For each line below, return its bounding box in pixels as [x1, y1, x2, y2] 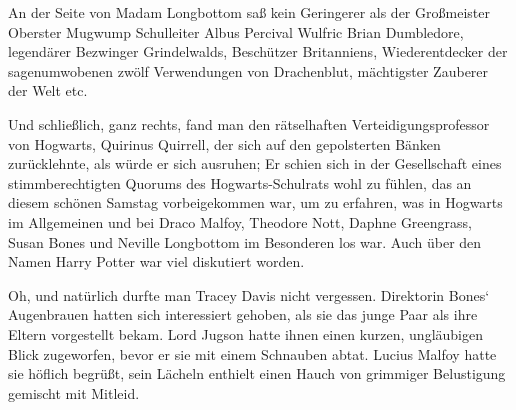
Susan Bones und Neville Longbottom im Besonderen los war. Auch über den [8, 231, 482, 252]
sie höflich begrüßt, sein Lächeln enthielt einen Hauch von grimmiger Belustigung [8, 363, 506, 384]
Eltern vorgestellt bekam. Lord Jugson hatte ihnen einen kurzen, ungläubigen [8, 323, 484, 344]
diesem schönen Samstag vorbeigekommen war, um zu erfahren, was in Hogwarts [8, 192, 503, 213]
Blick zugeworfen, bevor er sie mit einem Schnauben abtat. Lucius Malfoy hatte [8, 343, 497, 364]
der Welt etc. [8, 80, 88, 101]
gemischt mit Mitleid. [8, 382, 140, 403]
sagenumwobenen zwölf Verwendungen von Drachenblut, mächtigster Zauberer [8, 60, 489, 81]
